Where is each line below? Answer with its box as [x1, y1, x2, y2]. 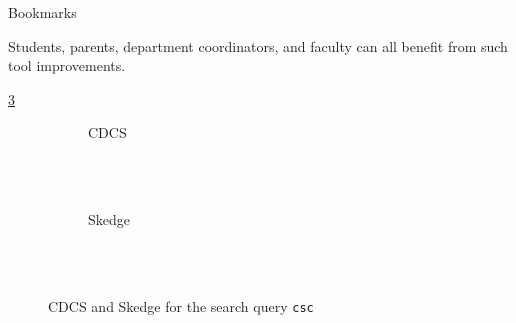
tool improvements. [8, 55, 126, 76]
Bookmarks [8, 2, 77, 22]
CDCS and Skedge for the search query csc [48, 295, 314, 316]
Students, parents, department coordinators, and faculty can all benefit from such [8, 35, 508, 56]
